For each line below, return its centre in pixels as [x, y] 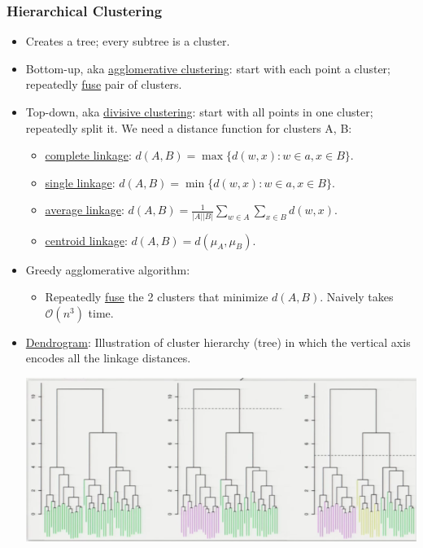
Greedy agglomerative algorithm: [108, 269]
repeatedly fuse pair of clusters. [104, 84]
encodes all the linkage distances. [108, 358]
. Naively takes [357, 297]
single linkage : [80, 182]
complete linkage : [88, 155]
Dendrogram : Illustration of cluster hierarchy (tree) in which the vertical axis [218, 342]
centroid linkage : [86, 240]
